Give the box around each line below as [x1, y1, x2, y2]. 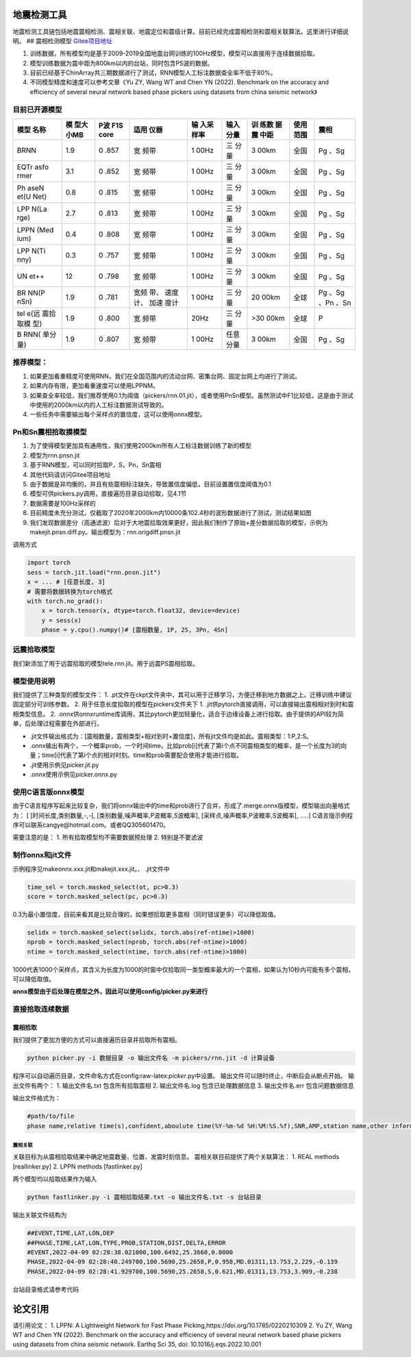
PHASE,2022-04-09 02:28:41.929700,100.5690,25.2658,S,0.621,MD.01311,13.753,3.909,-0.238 [27, 1267, 338, 1275]
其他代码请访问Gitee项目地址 [29, 470, 111, 479]
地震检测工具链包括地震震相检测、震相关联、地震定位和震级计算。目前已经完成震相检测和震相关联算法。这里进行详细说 [12, 27, 349, 36]
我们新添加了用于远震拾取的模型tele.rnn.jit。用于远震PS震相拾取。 [12, 659, 199, 667]
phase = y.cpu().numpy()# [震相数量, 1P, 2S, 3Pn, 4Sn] [41, 626, 229, 634]
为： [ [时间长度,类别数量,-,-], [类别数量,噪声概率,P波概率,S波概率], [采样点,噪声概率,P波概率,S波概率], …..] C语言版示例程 [12, 811, 353, 819]
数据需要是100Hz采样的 [29, 499, 96, 507]
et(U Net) [16, 192, 47, 201]
